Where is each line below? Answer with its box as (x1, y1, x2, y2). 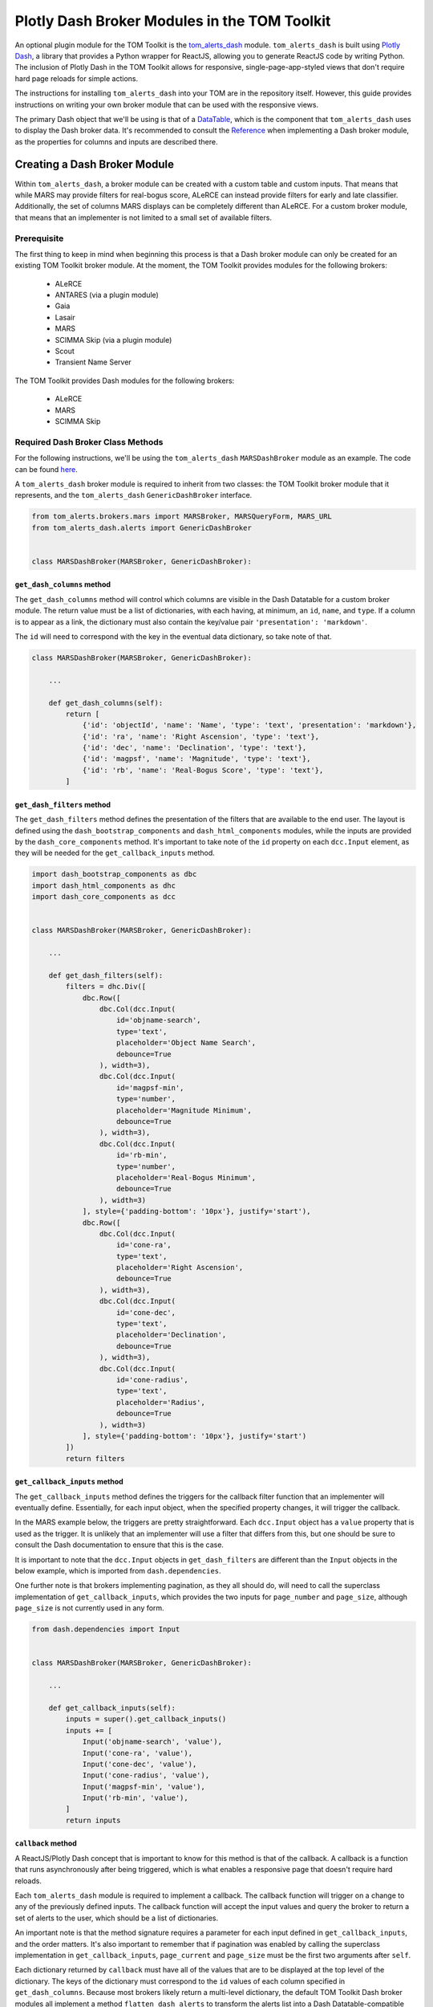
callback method (14, 1838, 78, 1848)
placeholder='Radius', (116, 1398, 206, 1407)
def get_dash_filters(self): (48, 971, 164, 979)
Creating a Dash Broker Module (14, 157, 175, 172)
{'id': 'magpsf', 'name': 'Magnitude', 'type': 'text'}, (82, 755, 311, 763)
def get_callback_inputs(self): (48, 1703, 176, 1712)
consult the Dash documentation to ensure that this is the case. (14, 1540, 225, 1549)
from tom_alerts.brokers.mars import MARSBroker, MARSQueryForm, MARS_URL (31, 512, 333, 521)
